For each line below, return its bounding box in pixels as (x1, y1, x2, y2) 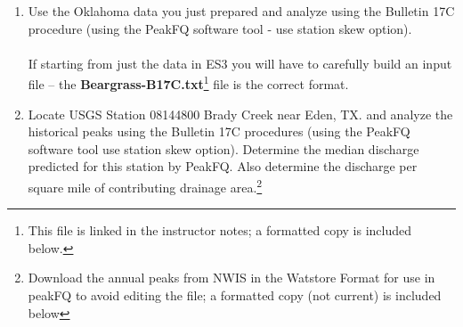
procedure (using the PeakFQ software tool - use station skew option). (28, 19, 412, 37)
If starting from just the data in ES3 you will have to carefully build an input (28, 53, 452, 72)
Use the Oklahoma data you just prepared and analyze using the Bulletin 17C (28, 2, 455, 20)
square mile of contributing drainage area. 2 (28, 176, 263, 196)
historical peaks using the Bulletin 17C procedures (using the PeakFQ (28, 122, 410, 141)
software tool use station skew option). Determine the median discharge (28, 139, 419, 158)
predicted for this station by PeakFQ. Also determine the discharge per (28, 157, 418, 176)
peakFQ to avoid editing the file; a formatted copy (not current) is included (28, 286, 442, 305)
